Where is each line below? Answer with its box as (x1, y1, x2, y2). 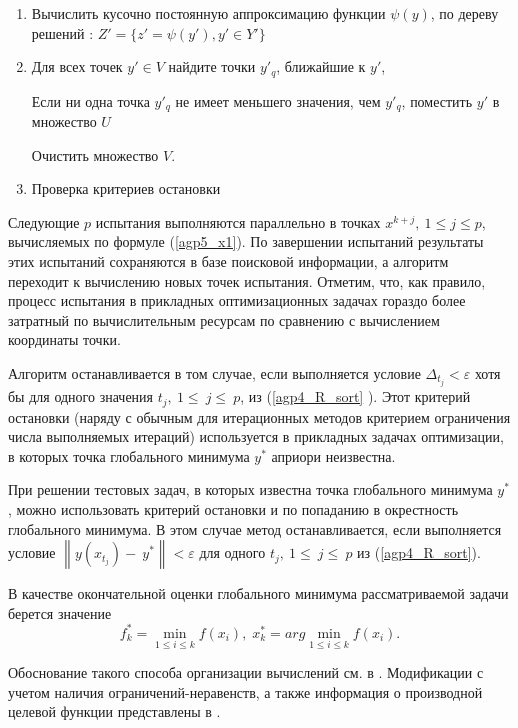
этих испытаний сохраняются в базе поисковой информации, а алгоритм (8, 251, 449, 272)
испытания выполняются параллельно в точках (95, 211, 381, 232)
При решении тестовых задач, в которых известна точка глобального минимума (8, 479, 493, 500)
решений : (31, 22, 94, 43)
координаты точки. (8, 329, 121, 350)
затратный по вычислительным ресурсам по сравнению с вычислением (8, 309, 440, 330)
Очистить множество (31, 144, 159, 165)
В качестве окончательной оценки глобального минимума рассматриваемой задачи (8, 583, 509, 604)
